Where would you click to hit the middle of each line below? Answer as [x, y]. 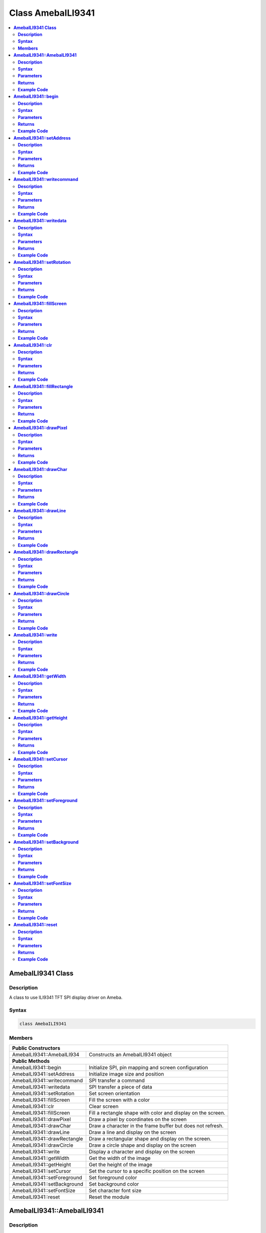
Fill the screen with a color [119, 1100]
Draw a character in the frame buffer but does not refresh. [156, 1125]
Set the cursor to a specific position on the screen [147, 1171]
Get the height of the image [121, 1164]
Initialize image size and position [127, 1074]
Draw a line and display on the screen [133, 1132]
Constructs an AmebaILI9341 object [130, 1054]
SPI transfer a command [117, 1080]
